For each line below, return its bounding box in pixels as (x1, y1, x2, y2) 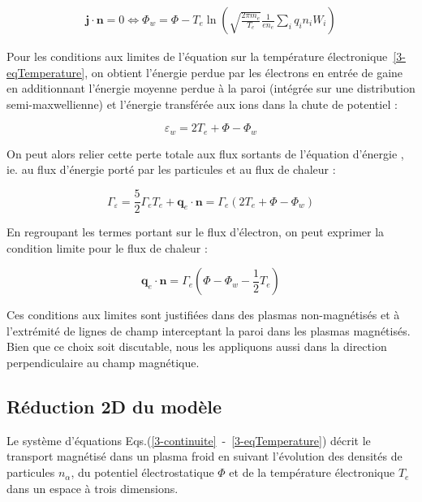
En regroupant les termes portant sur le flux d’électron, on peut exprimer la (6, 223, 385, 240)
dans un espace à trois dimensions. (6, 479, 179, 496)
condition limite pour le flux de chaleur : (6, 239, 208, 256)
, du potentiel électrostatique (71, 464, 214, 481)
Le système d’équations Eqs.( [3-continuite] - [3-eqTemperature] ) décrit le (6, 431, 371, 448)
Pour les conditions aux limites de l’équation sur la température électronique (6, 48, 388, 65)
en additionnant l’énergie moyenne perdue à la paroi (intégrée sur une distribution (6, 80, 416, 97)
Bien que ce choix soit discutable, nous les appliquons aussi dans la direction (6, 338, 387, 355)
